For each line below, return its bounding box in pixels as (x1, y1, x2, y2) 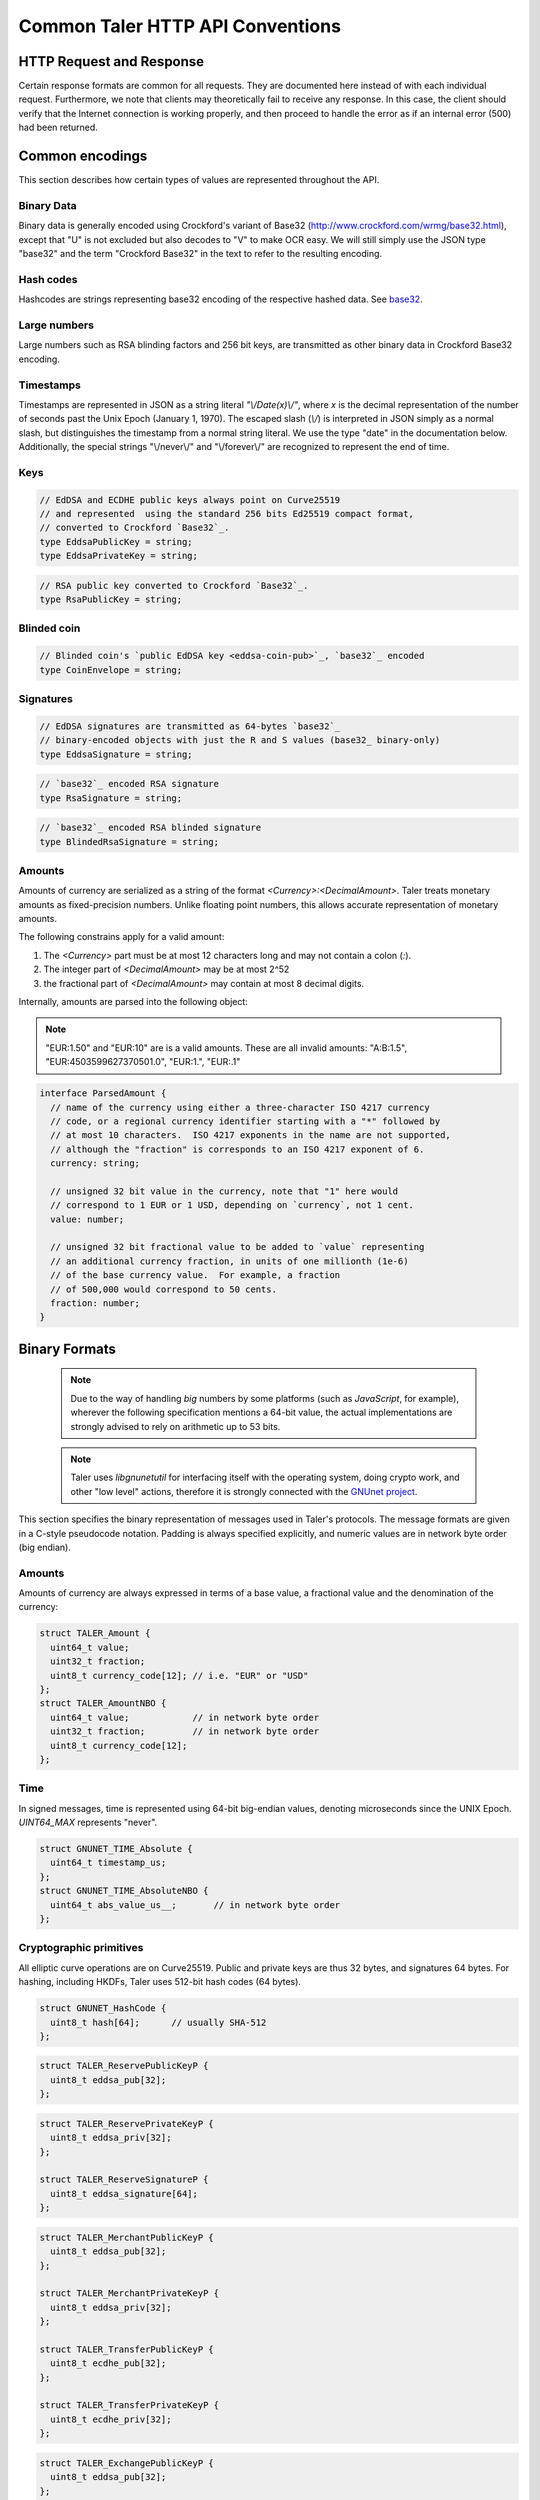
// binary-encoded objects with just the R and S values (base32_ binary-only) (39, 735, 441, 746)
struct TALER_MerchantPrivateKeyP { (39, 2288, 220, 2299)
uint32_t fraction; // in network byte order (50, 1726, 320, 1737)
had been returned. (18, 121, 99, 134)
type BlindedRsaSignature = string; (39, 836, 220, 847)
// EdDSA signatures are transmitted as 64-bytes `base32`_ (39, 720, 341, 732)
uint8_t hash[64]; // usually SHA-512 (50, 2016, 267, 2028)
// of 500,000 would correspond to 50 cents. (50, 1283, 277, 1295)
